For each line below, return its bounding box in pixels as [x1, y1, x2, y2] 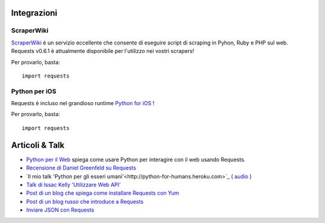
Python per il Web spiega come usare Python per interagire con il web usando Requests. [26, 156, 246, 163]
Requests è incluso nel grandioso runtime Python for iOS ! [11, 100, 155, 107]
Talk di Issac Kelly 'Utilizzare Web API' [26, 181, 121, 188]
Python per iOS [11, 87, 57, 96]
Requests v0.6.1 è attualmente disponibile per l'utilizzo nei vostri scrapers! [11, 47, 194, 55]
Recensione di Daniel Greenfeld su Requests [26, 164, 137, 171]
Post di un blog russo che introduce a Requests [26, 198, 144, 205]
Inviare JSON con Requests [26, 206, 94, 213]
